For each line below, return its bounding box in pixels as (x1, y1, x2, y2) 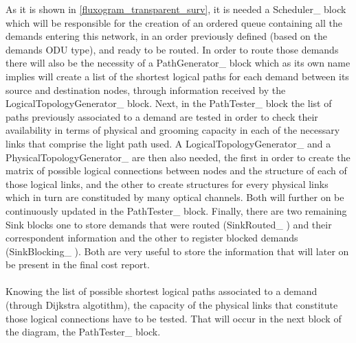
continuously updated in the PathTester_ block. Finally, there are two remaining (5, 203, 347, 217)
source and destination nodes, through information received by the (5, 82, 286, 97)
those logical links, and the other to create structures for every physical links (5, 176, 329, 191)
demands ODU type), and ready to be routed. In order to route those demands (5, 42, 339, 56)
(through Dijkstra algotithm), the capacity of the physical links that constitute (5, 298, 338, 312)
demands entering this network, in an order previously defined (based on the (5, 29, 327, 43)
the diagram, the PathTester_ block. (5, 324, 161, 339)
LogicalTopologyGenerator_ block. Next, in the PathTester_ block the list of (5, 96, 332, 110)
